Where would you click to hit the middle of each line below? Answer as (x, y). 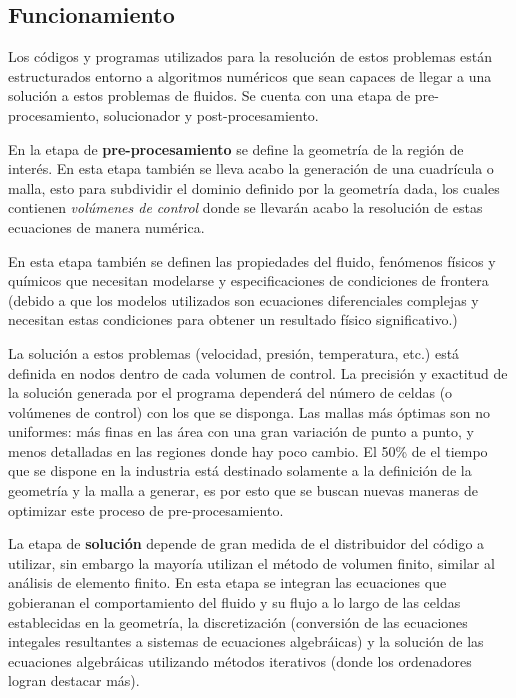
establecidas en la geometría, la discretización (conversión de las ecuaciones (238, 621)
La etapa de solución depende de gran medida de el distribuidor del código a (246, 543)
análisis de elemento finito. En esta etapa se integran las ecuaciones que (227, 582)
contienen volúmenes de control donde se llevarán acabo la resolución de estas (245, 207)
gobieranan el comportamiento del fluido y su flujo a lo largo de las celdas (234, 602)
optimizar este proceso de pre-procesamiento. (146, 509)
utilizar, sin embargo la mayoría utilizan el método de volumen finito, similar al (251, 562)
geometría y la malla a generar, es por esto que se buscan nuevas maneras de (243, 490)
